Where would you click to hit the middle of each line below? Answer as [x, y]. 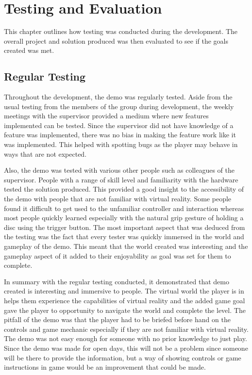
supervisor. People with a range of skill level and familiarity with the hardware [121, 179]
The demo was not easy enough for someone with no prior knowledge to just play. [126, 338]
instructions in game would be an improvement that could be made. [105, 367]
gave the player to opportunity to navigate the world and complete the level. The [125, 310]
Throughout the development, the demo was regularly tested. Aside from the [118, 97]
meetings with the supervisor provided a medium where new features [106, 116]
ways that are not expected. [45, 154]
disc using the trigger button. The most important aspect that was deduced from [125, 227]
